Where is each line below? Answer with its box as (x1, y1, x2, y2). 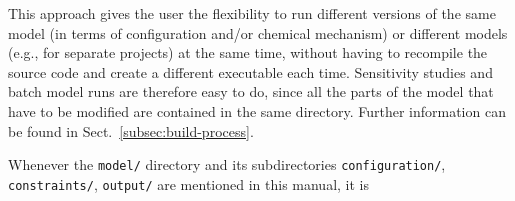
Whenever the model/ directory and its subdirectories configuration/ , (8, 154, 446, 175)
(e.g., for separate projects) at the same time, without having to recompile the (8, 42, 488, 63)
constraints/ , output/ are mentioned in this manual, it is (8, 173, 370, 194)
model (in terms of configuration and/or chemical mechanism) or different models (8, 22, 508, 43)
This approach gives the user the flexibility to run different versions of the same (8, 3, 496, 23)
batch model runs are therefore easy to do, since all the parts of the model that (8, 81, 494, 102)
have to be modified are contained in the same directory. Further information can (8, 100, 506, 121)
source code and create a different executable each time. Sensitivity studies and (8, 61, 493, 82)
